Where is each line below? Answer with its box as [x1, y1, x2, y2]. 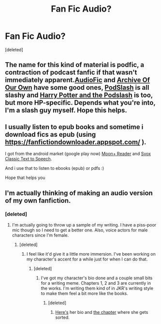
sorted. [55, 314, 70, 320]
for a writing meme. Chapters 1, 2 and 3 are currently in [41, 280, 151, 286]
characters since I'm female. [12, 232, 69, 238]
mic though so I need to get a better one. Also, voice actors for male [12, 227, 148, 233]
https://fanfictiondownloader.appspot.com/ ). [5, 138, 146, 146]
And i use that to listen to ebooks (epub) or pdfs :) [5, 165, 104, 171]
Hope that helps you [5, 175, 45, 180]
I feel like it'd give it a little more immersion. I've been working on [26, 251, 156, 257]
